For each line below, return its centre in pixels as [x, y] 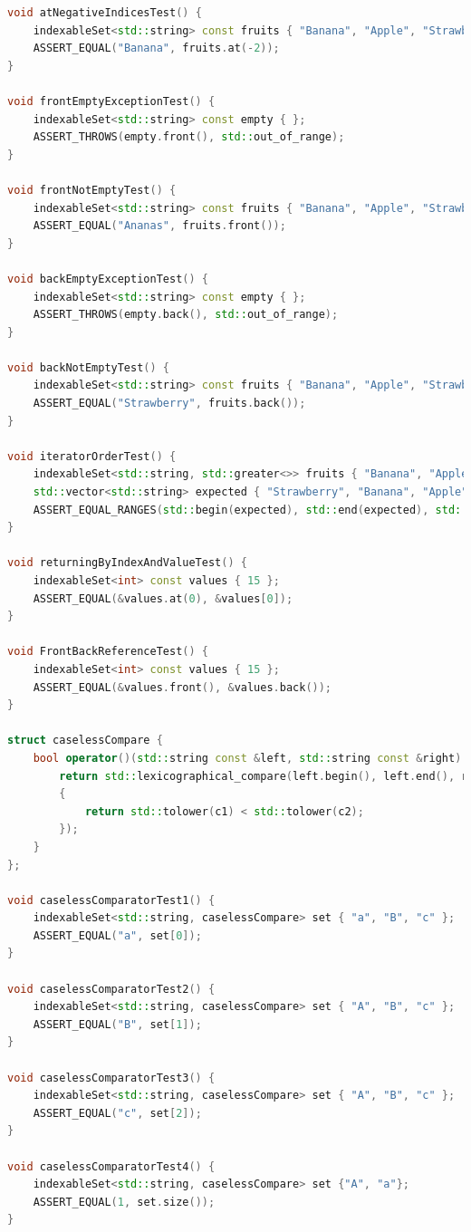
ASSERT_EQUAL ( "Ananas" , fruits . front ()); [159, 226]
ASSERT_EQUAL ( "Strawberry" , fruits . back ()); [169, 404]
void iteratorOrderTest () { [92, 456]
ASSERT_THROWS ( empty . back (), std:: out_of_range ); [186, 315]
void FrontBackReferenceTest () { [108, 652]
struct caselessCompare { [85, 741]
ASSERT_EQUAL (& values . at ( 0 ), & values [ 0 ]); [163, 598]
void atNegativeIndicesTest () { [105, 13]
